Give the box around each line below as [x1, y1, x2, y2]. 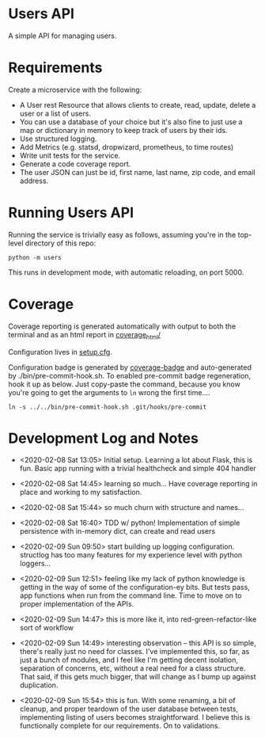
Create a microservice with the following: [8, 85, 142, 94]
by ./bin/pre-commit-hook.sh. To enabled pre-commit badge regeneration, [8, 371, 252, 380]
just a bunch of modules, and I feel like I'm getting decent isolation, [19, 655, 239, 665]
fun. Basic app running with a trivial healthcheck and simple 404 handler [19, 464, 257, 474]
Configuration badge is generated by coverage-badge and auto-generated [8, 362, 252, 372]
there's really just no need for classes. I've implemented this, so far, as [19, 647, 250, 656]
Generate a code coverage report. [19, 159, 131, 169]
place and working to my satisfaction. [19, 488, 142, 497]
